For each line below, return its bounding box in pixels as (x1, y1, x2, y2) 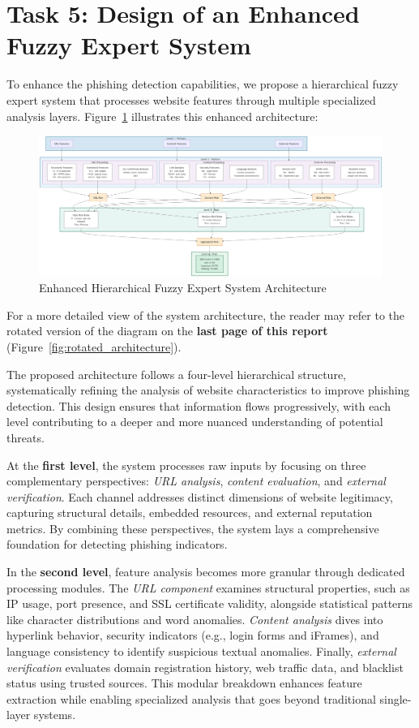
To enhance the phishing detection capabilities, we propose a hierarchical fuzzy (6, 75, 399, 93)
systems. (33, 706, 76, 723)
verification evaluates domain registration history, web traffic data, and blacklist (6, 658, 404, 675)
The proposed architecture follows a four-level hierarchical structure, (6, 365, 346, 382)
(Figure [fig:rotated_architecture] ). (6, 338, 182, 355)
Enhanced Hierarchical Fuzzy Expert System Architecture (39, 279, 327, 296)
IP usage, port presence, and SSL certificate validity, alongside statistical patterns (6, 595, 413, 612)
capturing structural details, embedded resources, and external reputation (6, 504, 373, 521)
